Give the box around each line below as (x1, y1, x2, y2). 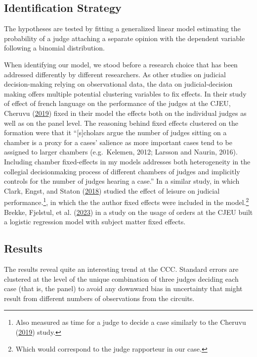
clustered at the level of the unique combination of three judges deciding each (4, 273, 239, 284)
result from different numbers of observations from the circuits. (4, 293, 195, 303)
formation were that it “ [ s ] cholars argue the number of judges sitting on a (4, 127, 227, 138)
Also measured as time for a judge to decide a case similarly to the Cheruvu (15, 317, 246, 327)
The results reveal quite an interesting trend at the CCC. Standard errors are (4, 263, 239, 274)
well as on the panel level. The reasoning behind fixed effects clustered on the (4, 117, 239, 128)
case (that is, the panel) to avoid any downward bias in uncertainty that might (4, 283, 243, 294)
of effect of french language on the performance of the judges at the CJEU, (4, 98, 231, 108)
